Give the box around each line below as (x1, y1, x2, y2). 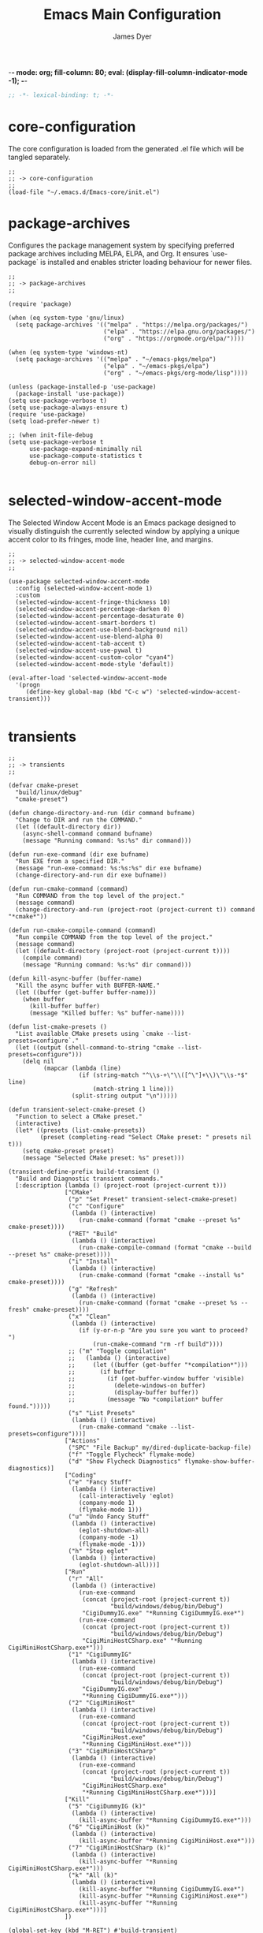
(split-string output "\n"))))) (71, 1092, 178, 1100)
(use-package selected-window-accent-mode (8, 577, 150, 585)
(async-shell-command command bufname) (22, 829, 154, 837)
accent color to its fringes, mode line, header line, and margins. (8, 534, 214, 544)
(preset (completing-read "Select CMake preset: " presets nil (39, 1133, 252, 1141)
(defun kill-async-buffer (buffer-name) (8, 974, 143, 982)
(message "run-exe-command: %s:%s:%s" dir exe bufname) (15, 864, 202, 872)
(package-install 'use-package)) (15, 389, 125, 397)
